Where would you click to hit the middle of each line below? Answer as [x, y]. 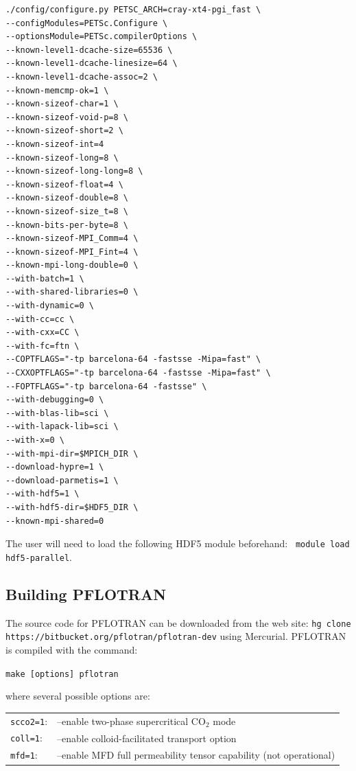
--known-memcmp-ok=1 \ [57, 90]
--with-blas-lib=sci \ [57, 413]
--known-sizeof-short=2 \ [64, 131]
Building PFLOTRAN [86, 594]
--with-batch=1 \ [45, 278]
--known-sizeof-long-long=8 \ [74, 171]
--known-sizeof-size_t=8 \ [67, 211]
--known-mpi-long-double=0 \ [72, 265]
